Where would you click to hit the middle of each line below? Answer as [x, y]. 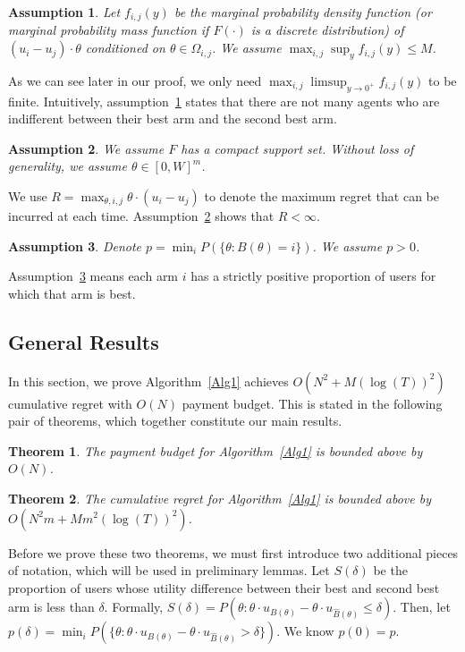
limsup [329, 82]
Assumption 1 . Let [64, 12]
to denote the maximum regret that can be [321, 196]
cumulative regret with [70, 403]
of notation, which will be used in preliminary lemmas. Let [169, 570]
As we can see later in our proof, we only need [135, 80]
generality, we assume [68, 166]
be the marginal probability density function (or [303, 12]
